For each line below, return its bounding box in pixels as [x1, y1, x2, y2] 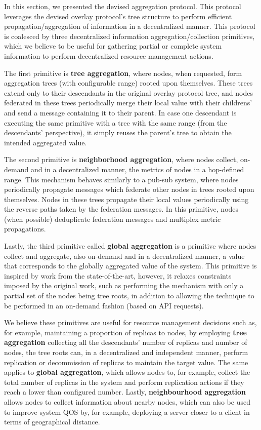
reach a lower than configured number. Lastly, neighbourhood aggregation [4, 386, 246, 397]
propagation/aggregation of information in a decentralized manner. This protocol [4, 21, 255, 31]
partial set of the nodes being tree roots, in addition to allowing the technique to [4, 290, 254, 301]
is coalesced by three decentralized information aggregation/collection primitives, [4, 30, 255, 41]
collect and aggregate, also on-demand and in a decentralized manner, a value [4, 250, 245, 261]
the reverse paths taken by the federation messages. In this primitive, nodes [4, 204, 239, 214]
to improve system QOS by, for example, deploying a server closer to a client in [4, 406, 250, 417]
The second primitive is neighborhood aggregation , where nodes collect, [4, 154, 238, 165]
